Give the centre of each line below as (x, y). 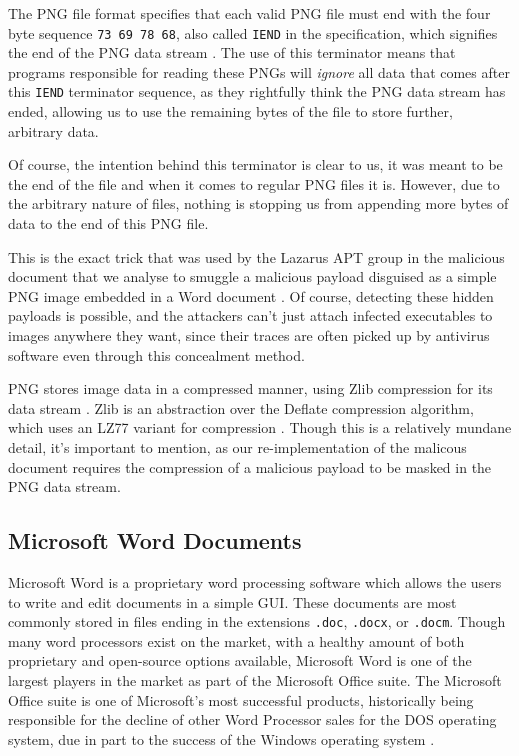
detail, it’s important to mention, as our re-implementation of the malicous (237, 447)
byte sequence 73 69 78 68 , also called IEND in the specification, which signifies (253, 32)
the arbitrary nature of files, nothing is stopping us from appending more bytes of (258, 203)
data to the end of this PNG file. (108, 223)
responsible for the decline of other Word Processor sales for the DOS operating (252, 719)
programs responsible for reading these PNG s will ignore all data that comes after (259, 71)
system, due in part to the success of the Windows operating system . (221, 738)
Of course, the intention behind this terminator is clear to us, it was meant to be (255, 164)
